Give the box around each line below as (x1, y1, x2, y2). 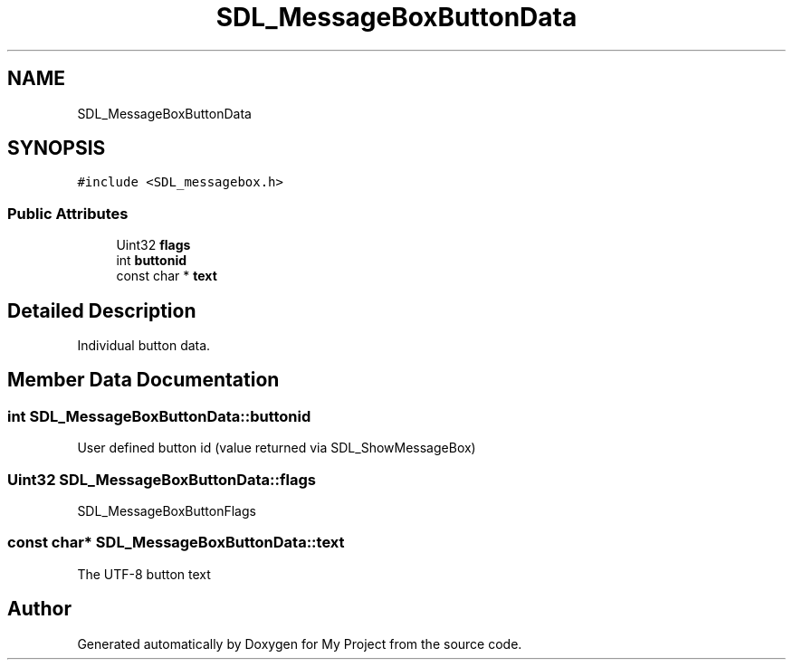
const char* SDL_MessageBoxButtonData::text (7, 533, 345, 552)
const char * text (116, 268, 217, 284)
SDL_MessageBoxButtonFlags (77, 503, 256, 519)
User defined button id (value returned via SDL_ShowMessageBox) (77, 440, 476, 456)
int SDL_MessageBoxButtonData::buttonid (7, 406, 311, 425)
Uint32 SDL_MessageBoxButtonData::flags (7, 470, 316, 489)
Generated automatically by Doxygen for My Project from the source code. (77, 635, 522, 652)
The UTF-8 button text (77, 566, 211, 582)
